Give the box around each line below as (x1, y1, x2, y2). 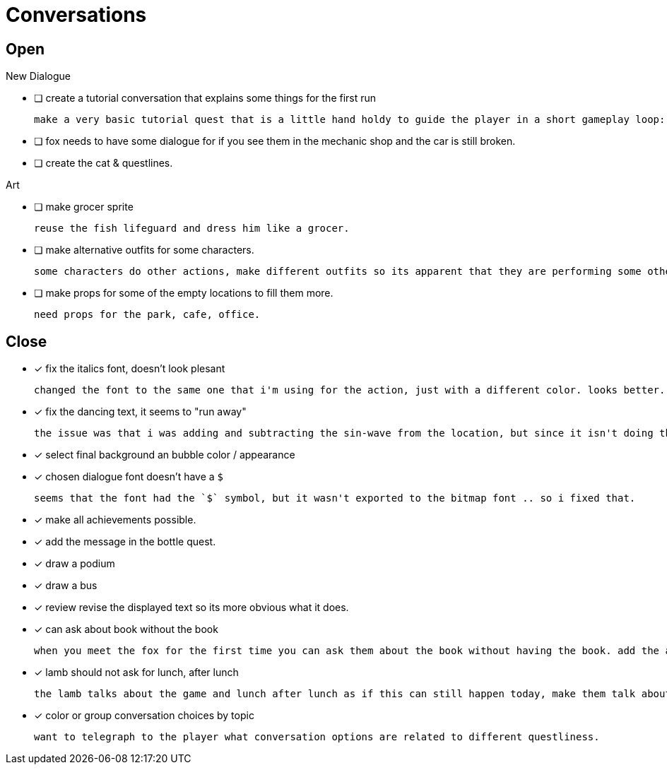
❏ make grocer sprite (34, 201, 134, 213)
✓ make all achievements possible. (34, 514, 196, 526)
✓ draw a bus (34, 579, 98, 592)
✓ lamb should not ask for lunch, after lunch (34, 666, 239, 679)
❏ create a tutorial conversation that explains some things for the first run (34, 92, 377, 105)
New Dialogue (6, 70, 71, 83)
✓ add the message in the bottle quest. (34, 535, 216, 548)
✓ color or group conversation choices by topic (34, 709, 254, 722)
